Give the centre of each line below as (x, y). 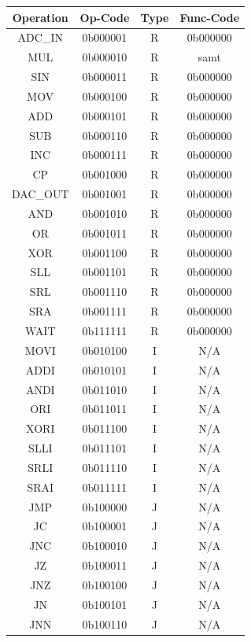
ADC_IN (40, 37)
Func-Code (210, 17)
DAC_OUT (41, 194)
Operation (40, 17)
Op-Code (105, 17)
